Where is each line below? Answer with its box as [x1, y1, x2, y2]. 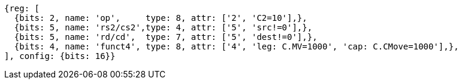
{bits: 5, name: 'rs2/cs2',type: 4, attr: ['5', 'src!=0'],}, [14, 23, 313, 32]
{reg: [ [4, 4, 40, 13]
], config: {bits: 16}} [4, 51, 116, 61]
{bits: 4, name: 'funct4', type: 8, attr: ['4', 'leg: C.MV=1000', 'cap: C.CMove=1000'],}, [14, 42, 459, 51]
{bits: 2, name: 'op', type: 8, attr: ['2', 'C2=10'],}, [14, 13, 307, 23]
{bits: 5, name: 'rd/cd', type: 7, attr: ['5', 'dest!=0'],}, [14, 32, 318, 42]
